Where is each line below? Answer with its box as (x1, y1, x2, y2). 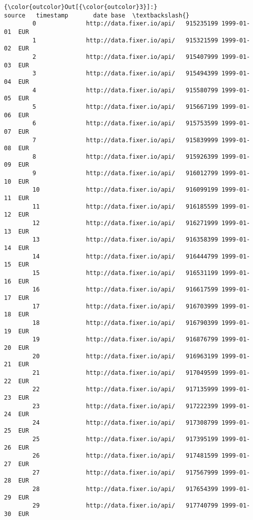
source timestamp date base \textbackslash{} (4, 11, 190, 19)
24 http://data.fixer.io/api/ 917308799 (32, 419, 218, 426)
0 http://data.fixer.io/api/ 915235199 (32, 20, 218, 27)
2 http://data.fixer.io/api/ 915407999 (32, 53, 218, 60)
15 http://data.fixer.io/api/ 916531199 (32, 269, 218, 276)
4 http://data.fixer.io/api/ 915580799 (32, 86, 218, 94)
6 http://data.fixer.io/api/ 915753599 (32, 120, 218, 127)
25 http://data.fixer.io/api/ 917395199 (32, 436, 218, 443)
